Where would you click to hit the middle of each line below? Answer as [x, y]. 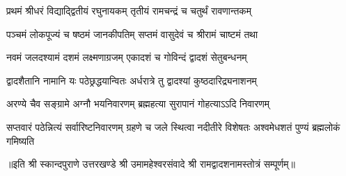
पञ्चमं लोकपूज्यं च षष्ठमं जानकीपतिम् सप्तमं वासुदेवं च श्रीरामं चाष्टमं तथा [132, 34]
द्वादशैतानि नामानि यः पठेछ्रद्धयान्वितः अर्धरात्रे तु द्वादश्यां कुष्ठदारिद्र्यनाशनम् [132, 80]
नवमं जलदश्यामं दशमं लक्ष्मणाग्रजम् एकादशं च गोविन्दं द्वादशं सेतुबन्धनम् [127, 57]
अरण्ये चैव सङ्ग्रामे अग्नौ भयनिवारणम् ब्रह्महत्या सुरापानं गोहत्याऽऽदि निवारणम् [138, 104]
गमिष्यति [21, 140]
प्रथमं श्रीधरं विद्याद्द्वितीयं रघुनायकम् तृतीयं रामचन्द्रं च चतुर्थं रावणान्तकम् [129, 10]
